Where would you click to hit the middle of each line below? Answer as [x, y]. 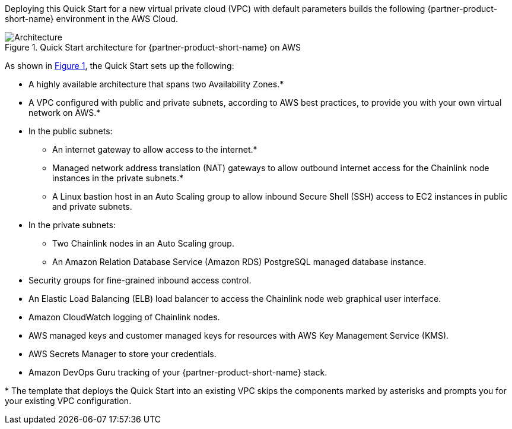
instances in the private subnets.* [118, 178]
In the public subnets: [71, 131]
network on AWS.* [65, 113]
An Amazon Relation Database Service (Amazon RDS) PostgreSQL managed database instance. [239, 262]
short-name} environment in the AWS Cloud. [92, 19]
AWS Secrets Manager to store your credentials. [123, 354]
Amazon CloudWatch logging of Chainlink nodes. [124, 317]
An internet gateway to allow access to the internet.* [155, 149]
